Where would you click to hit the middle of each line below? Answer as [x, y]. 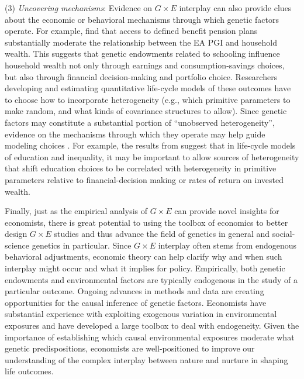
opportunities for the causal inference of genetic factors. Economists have [136, 302]
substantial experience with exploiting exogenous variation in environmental [141, 314]
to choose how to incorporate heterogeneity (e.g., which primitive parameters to [148, 99]
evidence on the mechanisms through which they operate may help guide [135, 134]
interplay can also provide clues [235, 8]
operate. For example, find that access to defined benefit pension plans [131, 31]
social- [284, 234]
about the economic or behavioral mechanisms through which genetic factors [142, 19]
